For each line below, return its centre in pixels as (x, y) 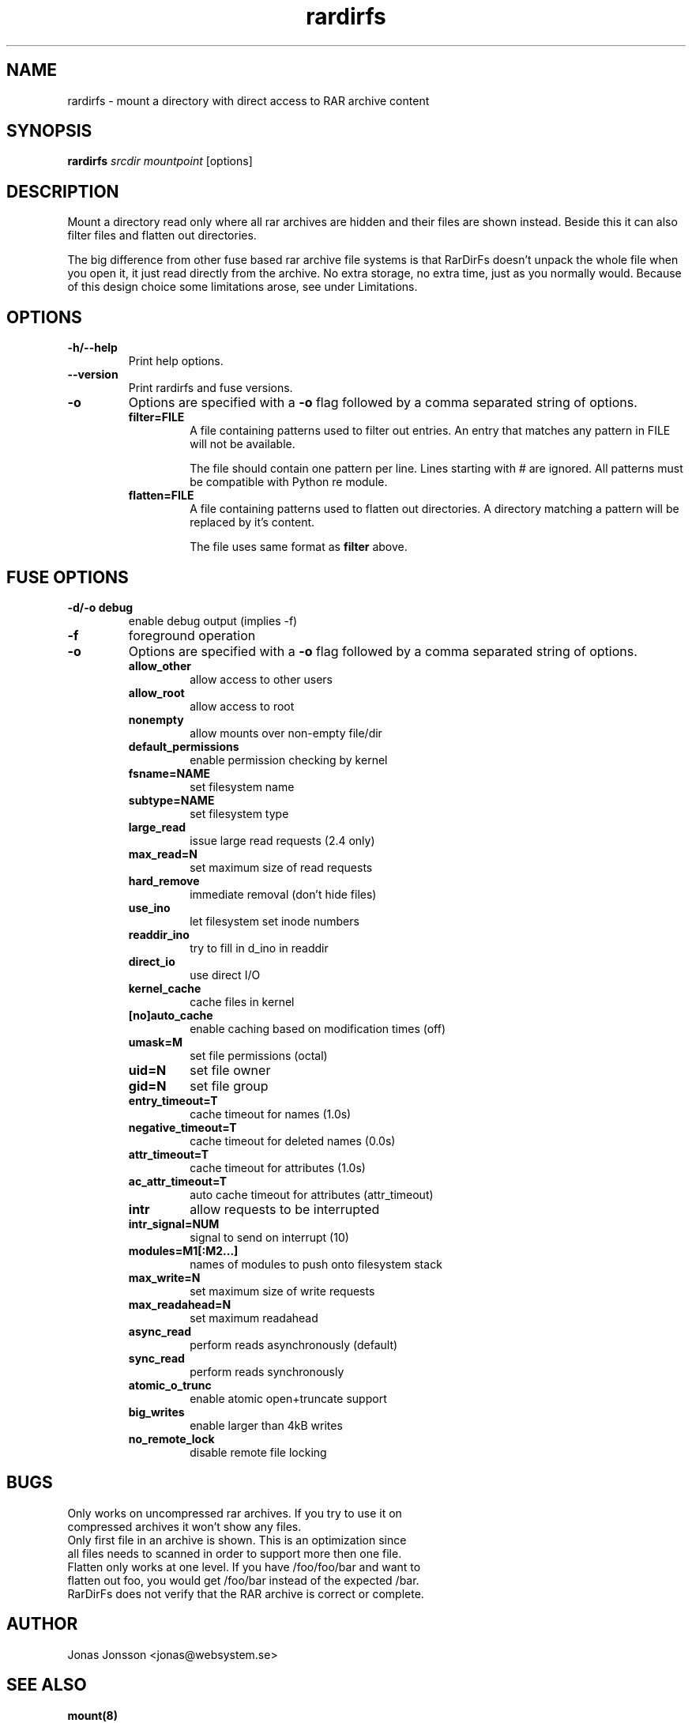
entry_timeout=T (173, 1100)
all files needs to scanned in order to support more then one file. (235, 1553)
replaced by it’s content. (252, 522)
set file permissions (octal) (259, 1055)
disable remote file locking (258, 1452)
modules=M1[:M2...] (183, 1250)
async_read (160, 1331)
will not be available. (243, 444)
